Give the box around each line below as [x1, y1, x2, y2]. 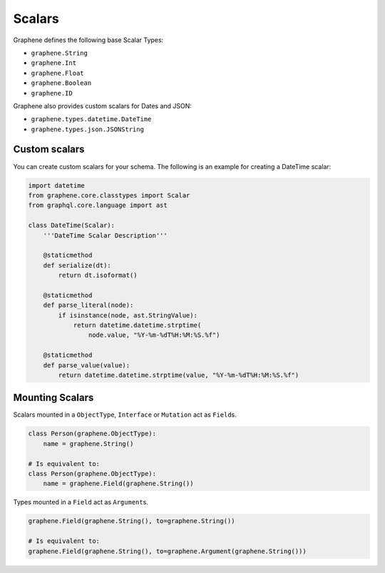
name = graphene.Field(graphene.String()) [43, 480, 194, 488]
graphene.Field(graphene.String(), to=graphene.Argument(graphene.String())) [28, 547, 307, 555]
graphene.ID [31, 89, 73, 97]
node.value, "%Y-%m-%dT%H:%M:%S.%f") [88, 331, 220, 339]
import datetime [28, 181, 86, 189]
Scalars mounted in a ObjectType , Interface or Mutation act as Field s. [13, 410, 237, 419]
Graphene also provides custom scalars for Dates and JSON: [13, 101, 192, 110]
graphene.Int [31, 59, 77, 67]
